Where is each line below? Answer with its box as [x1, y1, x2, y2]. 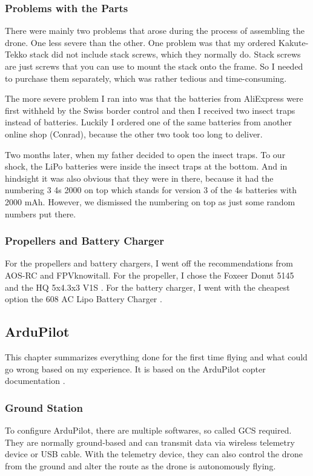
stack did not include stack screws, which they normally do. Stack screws [30, 48, 301, 61]
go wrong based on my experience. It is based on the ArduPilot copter [5, 362, 266, 375]
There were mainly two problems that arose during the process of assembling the [5, 24, 305, 37]
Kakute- [278, 36, 309, 48]
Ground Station [5, 400, 83, 415]
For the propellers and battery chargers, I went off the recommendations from [5, 257, 293, 269]
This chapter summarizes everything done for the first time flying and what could [5, 350, 308, 363]
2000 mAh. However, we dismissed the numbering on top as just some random [5, 195, 295, 208]
